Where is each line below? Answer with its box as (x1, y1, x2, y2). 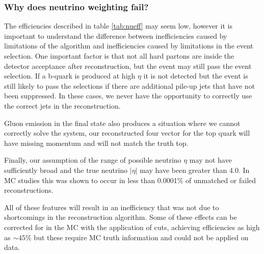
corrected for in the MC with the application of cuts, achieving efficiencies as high (4, 221, 260, 232)
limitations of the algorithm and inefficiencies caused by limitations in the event (4, 40, 253, 51)
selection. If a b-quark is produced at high (4, 70, 136, 81)
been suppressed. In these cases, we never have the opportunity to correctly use (4, 90, 252, 101)
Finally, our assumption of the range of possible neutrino (4, 155, 181, 165)
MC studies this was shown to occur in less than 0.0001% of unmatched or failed (4, 174, 256, 185)
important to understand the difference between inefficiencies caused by (4, 30, 227, 41)
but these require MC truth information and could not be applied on (34, 232, 249, 242)
